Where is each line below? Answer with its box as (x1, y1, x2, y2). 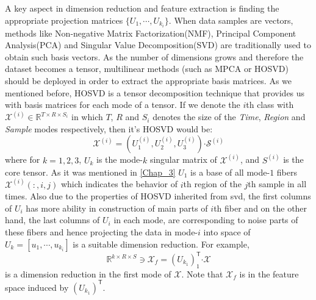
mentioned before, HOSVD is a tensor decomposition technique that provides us (5, 86, 305, 99)
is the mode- (96, 153, 143, 166)
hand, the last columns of (5, 213, 100, 226)
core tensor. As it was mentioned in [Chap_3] (5, 165, 176, 178)
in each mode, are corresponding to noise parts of (113, 213, 298, 226)
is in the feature (239, 267, 299, 280)
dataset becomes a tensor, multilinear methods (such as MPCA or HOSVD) (5, 62, 289, 75)
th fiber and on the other (214, 201, 307, 214)
